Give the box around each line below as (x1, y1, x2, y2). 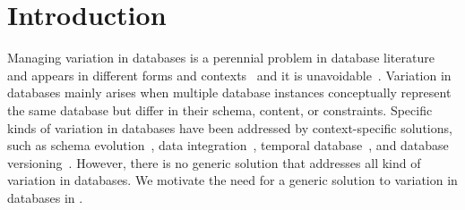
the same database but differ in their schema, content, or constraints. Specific (7, 100, 433, 119)
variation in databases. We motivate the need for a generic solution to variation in (7, 171, 458, 189)
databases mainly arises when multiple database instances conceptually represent (7, 83, 452, 102)
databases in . (7, 188, 83, 206)
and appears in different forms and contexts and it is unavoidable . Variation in (7, 65, 452, 84)
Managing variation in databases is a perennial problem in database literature (7, 48, 435, 67)
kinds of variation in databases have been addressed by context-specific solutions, (7, 118, 452, 137)
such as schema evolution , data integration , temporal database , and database (7, 136, 449, 155)
